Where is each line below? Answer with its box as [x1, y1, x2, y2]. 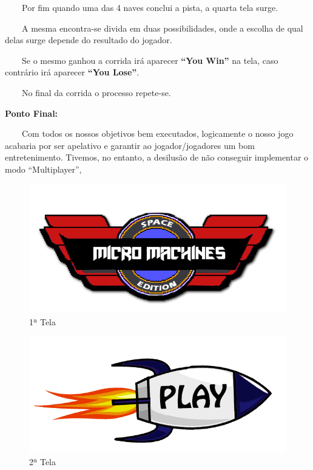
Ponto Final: [5, 106, 58, 119]
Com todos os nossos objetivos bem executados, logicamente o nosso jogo [21, 127, 294, 140]
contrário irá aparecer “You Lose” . [5, 66, 140, 78]
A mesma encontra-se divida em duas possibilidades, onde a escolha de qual [21, 21, 303, 34]
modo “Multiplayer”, [5, 162, 82, 175]
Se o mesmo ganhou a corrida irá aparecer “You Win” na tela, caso [21, 54, 278, 66]
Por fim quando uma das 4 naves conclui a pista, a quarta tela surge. [21, 1, 278, 13]
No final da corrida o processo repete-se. [21, 86, 171, 98]
